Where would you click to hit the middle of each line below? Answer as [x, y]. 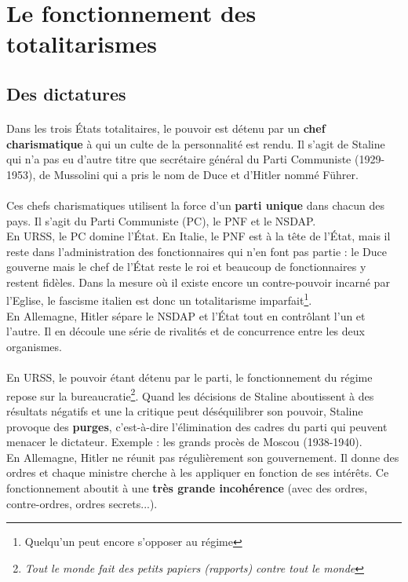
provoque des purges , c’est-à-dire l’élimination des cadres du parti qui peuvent [197, 426]
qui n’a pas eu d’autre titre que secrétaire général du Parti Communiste [179, 159]
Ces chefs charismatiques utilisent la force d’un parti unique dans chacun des [195, 205]
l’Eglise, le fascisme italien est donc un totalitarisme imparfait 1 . [159, 299]
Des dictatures [66, 93]
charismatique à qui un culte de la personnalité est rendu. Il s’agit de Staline [196, 143]
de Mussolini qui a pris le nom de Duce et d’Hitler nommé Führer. [199, 174]
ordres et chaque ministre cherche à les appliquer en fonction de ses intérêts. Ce [198, 472]
